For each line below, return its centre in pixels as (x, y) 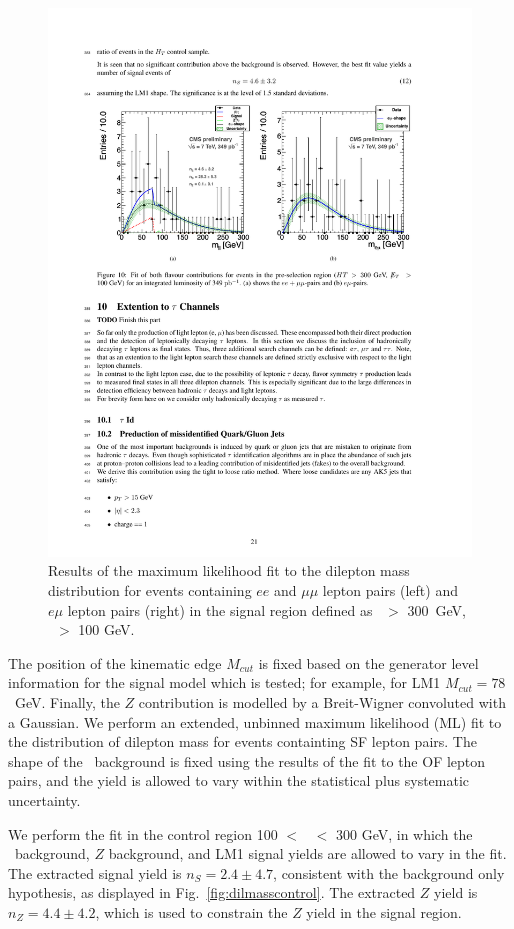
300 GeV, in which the (404, 833)
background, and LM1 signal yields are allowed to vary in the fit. (307, 853)
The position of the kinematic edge (115, 662)
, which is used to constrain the (191, 911)
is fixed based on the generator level (368, 662)
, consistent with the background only (389, 872)
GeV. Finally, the (67, 702)
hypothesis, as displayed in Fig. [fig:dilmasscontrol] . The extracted (212, 892)
